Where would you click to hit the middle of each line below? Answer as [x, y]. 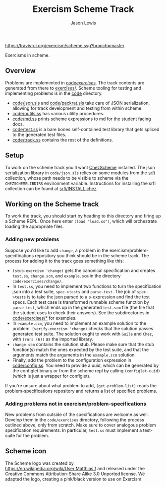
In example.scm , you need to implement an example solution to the [79, 323]
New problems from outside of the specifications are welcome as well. [77, 414]
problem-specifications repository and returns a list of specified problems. [81, 391]
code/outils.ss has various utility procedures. [58, 113]
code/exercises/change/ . [37, 281]
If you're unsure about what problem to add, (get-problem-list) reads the [81, 385]
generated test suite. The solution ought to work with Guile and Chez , [83, 334]
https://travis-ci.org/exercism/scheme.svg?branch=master [65, 45]
